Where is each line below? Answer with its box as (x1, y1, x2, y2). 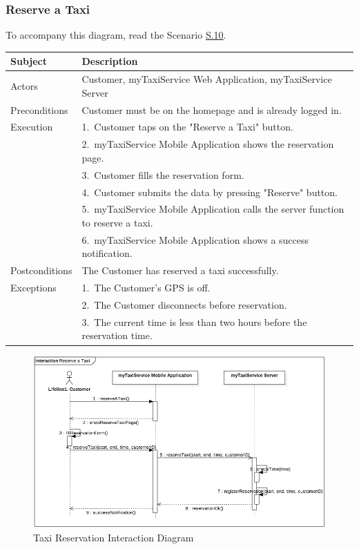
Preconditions (10, 102, 68, 117)
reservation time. (81, 328, 153, 343)
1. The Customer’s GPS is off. (81, 280, 211, 295)
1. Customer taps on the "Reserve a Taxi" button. (81, 119, 293, 134)
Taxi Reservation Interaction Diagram (33, 530, 194, 544)
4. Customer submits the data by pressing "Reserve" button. (81, 184, 338, 199)
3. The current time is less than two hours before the (81, 314, 307, 329)
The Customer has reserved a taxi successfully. (81, 263, 279, 278)
